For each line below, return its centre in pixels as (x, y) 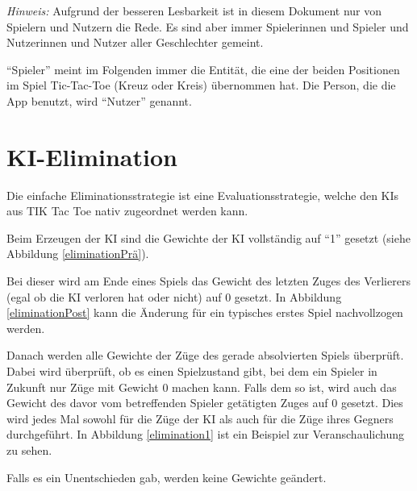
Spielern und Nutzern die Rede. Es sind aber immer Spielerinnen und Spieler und (208, 26)
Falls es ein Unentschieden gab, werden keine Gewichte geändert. (167, 477)
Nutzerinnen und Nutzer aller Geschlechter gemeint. (135, 42)
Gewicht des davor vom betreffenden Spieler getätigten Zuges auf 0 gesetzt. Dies (205, 403)
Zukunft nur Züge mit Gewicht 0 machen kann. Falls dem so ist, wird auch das (202, 387)
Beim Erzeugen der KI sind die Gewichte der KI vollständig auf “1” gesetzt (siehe (208, 237)
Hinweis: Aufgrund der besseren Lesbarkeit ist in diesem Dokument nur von (194, 10)
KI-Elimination (92, 156)
